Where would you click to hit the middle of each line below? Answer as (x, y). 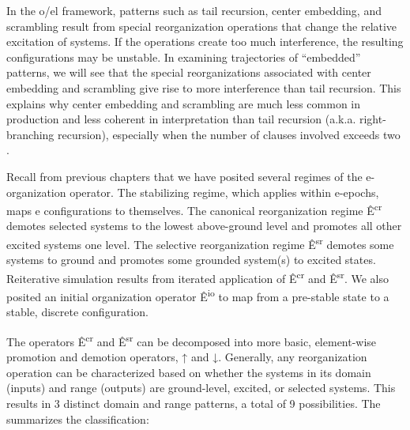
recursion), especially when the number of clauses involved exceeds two (229, 134)
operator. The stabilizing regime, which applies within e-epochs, (224, 192)
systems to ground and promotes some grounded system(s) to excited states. (191, 260)
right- (372, 119)
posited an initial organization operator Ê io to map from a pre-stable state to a (198, 295)
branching (30, 134)
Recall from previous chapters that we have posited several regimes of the (184, 176)
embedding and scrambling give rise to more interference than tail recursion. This (204, 87)
